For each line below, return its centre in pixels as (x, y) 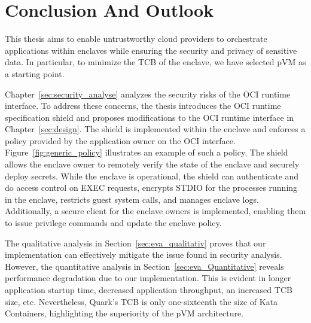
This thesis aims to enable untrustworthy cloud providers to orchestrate (136, 39)
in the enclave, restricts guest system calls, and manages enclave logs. (132, 199)
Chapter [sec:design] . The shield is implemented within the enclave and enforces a (155, 129)
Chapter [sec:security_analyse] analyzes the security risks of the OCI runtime (148, 94)
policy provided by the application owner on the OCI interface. (120, 140)
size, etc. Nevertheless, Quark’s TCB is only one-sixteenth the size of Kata (141, 301)
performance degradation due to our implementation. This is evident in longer (148, 278)
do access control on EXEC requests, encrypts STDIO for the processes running (151, 188)
